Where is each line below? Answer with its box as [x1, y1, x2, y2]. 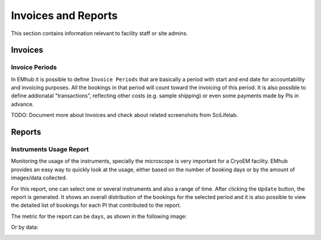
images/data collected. [11, 174, 68, 181]
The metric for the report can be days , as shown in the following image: [11, 213, 187, 220]
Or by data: [11, 223, 39, 231]
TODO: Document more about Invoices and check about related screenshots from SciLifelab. [11, 112, 238, 119]
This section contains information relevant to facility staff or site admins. [11, 30, 188, 37]
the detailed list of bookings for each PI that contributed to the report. [11, 202, 181, 209]
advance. [11, 100, 34, 108]
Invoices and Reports [11, 9, 118, 22]
